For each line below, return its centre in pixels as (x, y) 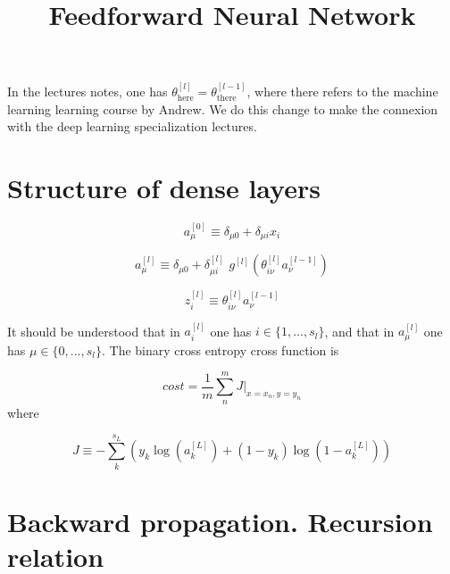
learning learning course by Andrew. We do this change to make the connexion (223, 108)
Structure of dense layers (164, 188)
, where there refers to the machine (342, 92)
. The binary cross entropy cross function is (220, 349)
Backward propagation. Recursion (220, 521)
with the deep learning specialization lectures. (132, 126)
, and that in (359, 331)
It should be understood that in (94, 331)
